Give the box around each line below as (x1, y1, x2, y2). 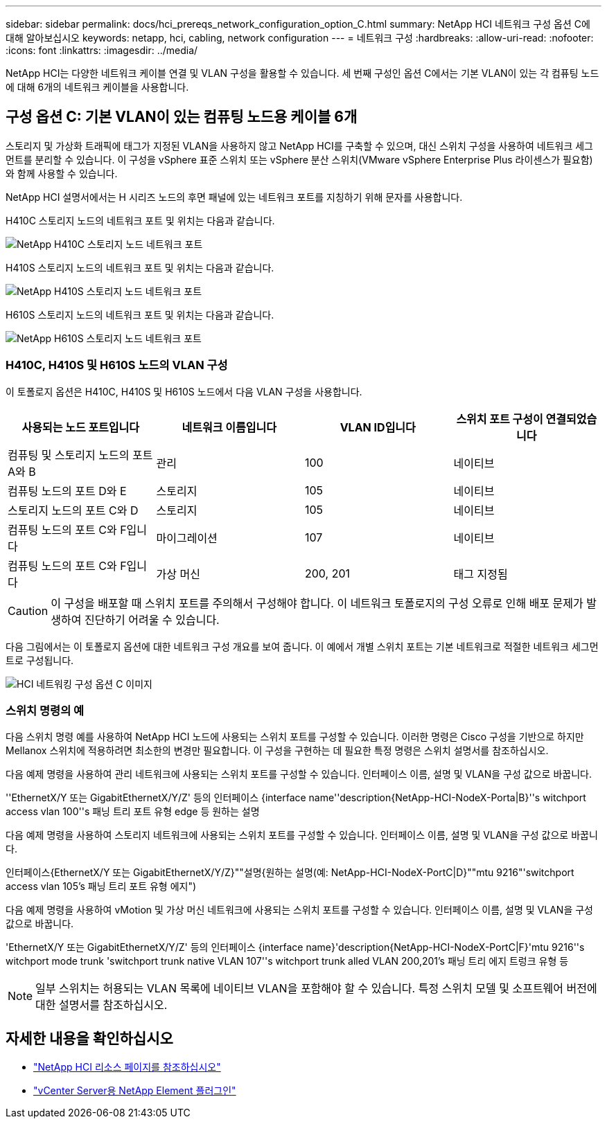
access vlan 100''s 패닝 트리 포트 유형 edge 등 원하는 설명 (6, 805, 260, 818)
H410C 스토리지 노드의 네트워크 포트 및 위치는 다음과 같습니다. (6, 214, 275, 226)
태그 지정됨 (453, 567, 508, 581)
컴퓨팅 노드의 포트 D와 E (8, 483, 127, 498)
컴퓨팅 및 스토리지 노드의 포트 (8, 447, 153, 462)
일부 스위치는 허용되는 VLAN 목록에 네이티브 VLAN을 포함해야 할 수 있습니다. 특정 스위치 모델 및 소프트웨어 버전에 (35, 981, 597, 996)
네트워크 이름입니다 (182, 420, 276, 434)
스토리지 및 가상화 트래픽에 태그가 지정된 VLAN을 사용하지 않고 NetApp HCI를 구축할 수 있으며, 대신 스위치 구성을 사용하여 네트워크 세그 (6, 139, 593, 152)
